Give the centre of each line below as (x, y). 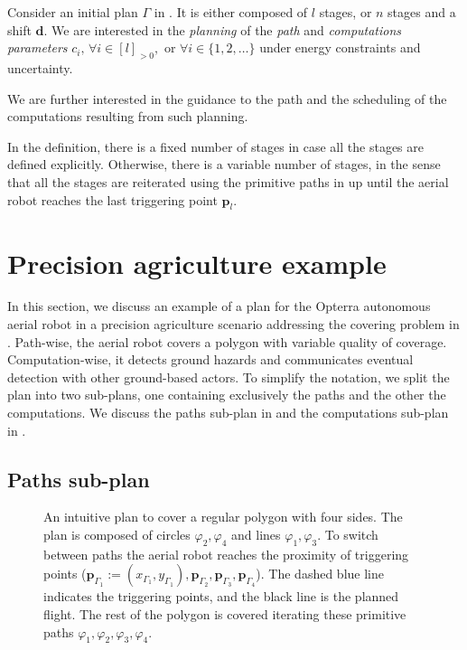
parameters (37, 47)
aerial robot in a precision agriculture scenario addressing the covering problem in (233, 324)
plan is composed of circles (117, 535)
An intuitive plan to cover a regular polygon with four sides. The (223, 517)
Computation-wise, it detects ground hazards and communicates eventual (210, 359)
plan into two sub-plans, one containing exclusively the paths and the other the (227, 395)
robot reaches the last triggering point (112, 199)
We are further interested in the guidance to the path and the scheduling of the (227, 98)
